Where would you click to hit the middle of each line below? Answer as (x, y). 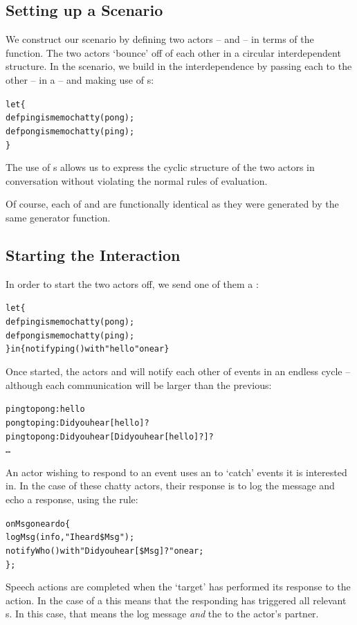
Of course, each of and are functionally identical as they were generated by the (172, 204)
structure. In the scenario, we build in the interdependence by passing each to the (179, 66)
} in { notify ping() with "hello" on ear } (88, 349)
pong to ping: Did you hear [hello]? (77, 423)
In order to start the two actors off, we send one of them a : (132, 283)
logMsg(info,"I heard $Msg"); (70, 537)
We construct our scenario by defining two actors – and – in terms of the (160, 39)
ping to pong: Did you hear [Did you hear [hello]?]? (110, 436)
